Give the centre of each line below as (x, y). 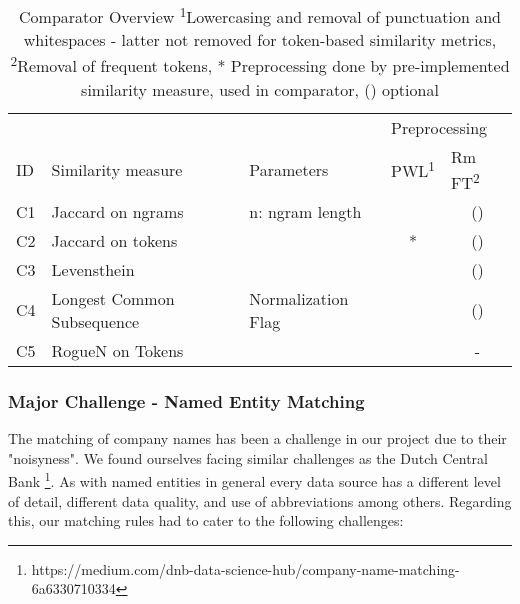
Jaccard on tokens (114, 240)
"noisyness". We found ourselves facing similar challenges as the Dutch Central (248, 457)
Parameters (289, 169)
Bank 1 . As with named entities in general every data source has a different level (254, 480)
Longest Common (113, 298)
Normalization (299, 298)
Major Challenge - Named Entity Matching (186, 400)
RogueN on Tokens (117, 350)
